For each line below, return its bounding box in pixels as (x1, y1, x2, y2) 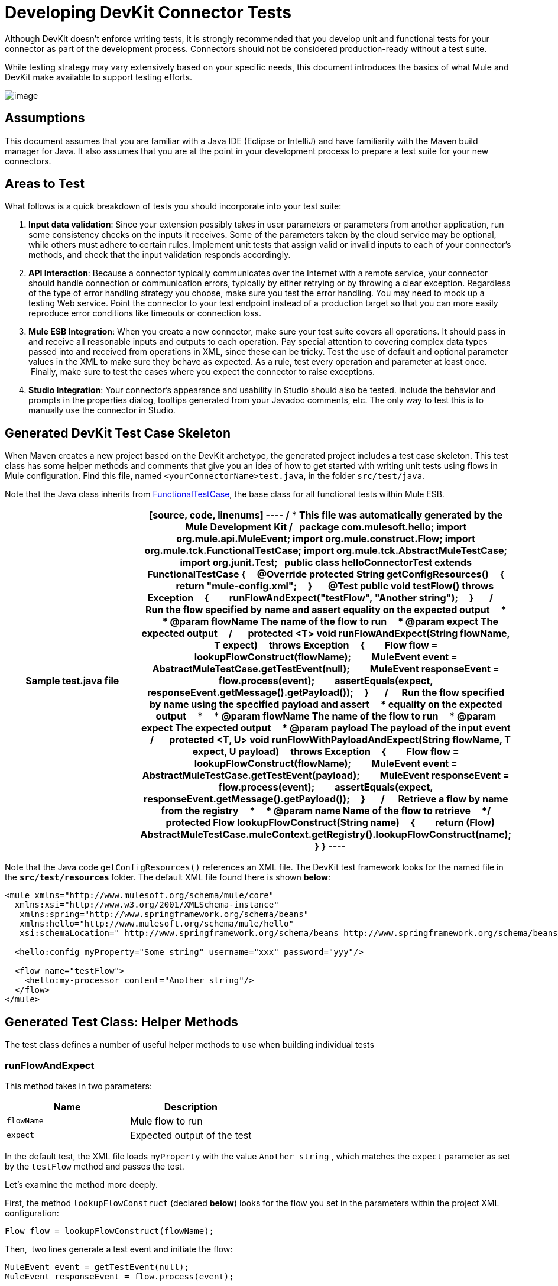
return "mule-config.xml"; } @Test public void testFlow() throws (176, 580, 494, 592)
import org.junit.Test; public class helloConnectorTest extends (180, 556, 472, 569)
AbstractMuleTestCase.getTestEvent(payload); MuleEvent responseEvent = (142, 769, 510, 782)
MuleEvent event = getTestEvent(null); (5, 1262, 189, 1272)
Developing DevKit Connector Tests (5, 2, 291, 22)
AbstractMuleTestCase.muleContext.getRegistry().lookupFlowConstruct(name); (140, 828, 511, 841)
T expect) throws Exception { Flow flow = (214, 639, 438, 652)
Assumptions (5, 111, 85, 126)
